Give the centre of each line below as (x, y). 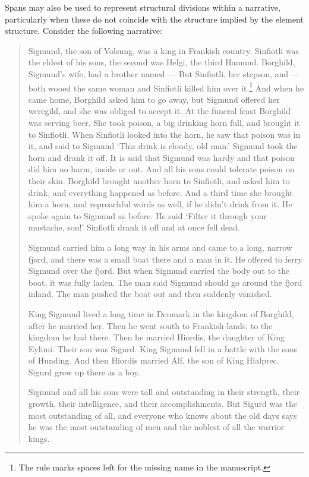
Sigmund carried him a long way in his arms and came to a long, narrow (160, 247)
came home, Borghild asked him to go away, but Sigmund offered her (154, 99)
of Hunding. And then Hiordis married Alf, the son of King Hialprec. (154, 360)
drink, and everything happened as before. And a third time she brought (160, 192)
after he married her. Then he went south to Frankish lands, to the (150, 325)
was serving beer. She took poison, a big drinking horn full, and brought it (164, 122)
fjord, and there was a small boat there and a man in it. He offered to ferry (165, 259)
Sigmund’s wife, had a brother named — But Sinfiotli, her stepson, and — (164, 73)
